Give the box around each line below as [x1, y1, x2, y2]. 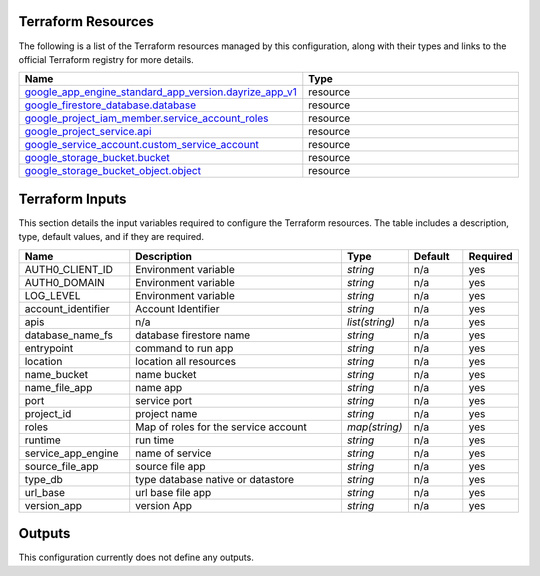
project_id [24, 406, 72, 420]
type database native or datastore [135, 472, 295, 486]
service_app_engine [24, 446, 119, 460]
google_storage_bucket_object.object [24, 164, 202, 178]
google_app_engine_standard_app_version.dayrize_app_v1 [24, 85, 297, 99]
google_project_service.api [24, 125, 152, 139]
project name [135, 406, 198, 420]
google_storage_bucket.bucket [24, 151, 170, 165]
